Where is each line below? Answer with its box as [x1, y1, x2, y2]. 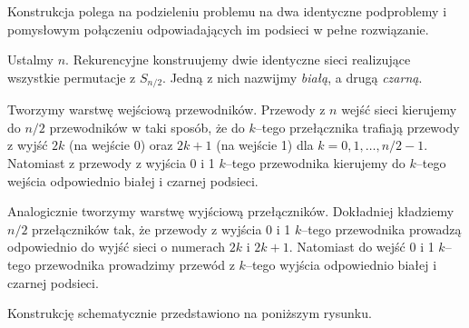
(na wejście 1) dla [216, 135, 314, 154]
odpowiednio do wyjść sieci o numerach [7, 237, 226, 256]
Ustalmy [7, 50, 54, 69]
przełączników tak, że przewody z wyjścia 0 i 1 [32, 219, 291, 238]
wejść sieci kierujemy [341, 100, 457, 119]
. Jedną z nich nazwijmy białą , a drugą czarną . [162, 67, 423, 86]
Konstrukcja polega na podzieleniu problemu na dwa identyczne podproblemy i [7, 2, 447, 20]
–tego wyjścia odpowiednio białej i [245, 254, 437, 273]
